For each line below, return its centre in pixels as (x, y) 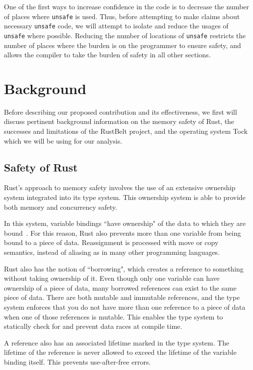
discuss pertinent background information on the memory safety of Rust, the (119, 121)
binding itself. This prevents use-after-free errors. (77, 361)
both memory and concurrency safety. (61, 207)
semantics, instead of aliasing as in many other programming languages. (112, 252)
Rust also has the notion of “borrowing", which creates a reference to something (124, 268)
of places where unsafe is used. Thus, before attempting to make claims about (122, 16)
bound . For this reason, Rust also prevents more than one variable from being (123, 233)
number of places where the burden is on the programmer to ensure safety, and (123, 45)
